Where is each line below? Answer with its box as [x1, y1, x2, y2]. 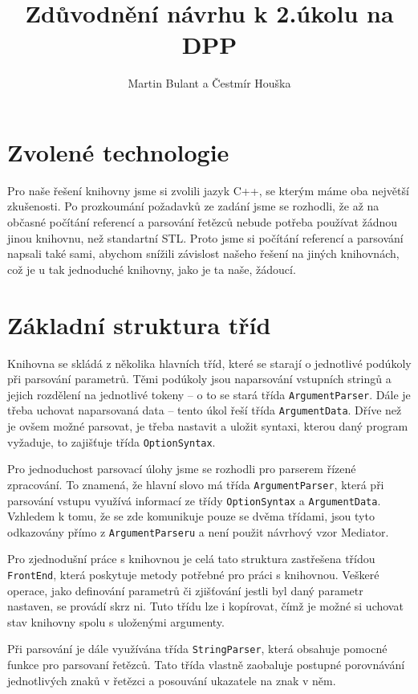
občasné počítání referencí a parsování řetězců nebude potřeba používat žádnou [7, 214, 398, 231]
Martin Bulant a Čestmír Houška [128, 75, 291, 92]
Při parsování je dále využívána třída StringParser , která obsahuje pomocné [7, 640, 388, 657]
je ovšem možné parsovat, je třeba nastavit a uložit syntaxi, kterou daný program [7, 418, 408, 435]
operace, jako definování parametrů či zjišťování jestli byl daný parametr [7, 582, 363, 598]
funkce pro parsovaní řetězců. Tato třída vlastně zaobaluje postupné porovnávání [7, 656, 405, 673]
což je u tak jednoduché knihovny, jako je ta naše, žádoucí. [7, 260, 296, 277]
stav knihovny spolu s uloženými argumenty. [7, 613, 225, 630]
